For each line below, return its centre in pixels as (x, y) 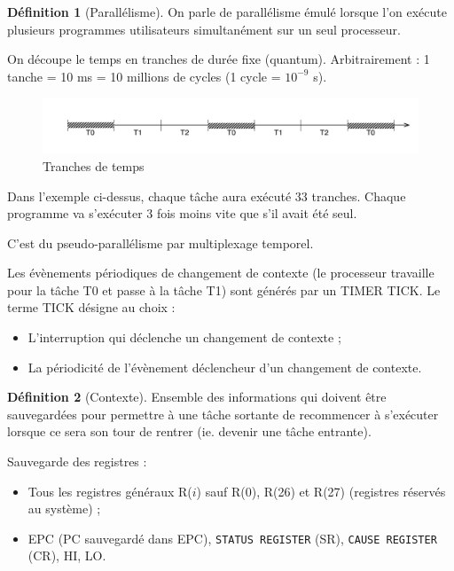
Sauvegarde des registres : (77, 461)
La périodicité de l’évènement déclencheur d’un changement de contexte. (225, 367)
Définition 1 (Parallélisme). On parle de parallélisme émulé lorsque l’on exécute (227, 12)
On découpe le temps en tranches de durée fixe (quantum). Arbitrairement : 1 (219, 59)
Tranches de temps (94, 165)
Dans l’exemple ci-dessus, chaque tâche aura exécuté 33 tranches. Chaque (207, 196)
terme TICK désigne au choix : (91, 307)
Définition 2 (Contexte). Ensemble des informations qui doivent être (197, 397)
